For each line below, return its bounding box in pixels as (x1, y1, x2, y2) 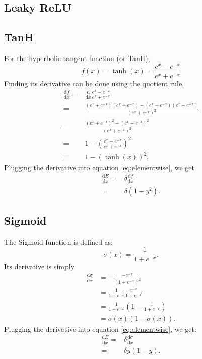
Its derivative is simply (4, 261, 75, 272)
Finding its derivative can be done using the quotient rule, (4, 78, 184, 88)
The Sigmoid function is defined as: (4, 236, 113, 247)
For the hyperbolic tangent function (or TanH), (4, 52, 150, 63)
